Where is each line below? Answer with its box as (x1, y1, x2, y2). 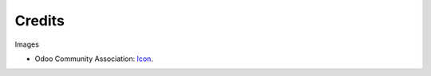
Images (14, 40, 40, 49)
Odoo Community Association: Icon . (34, 54, 153, 63)
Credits (14, 12, 65, 29)
